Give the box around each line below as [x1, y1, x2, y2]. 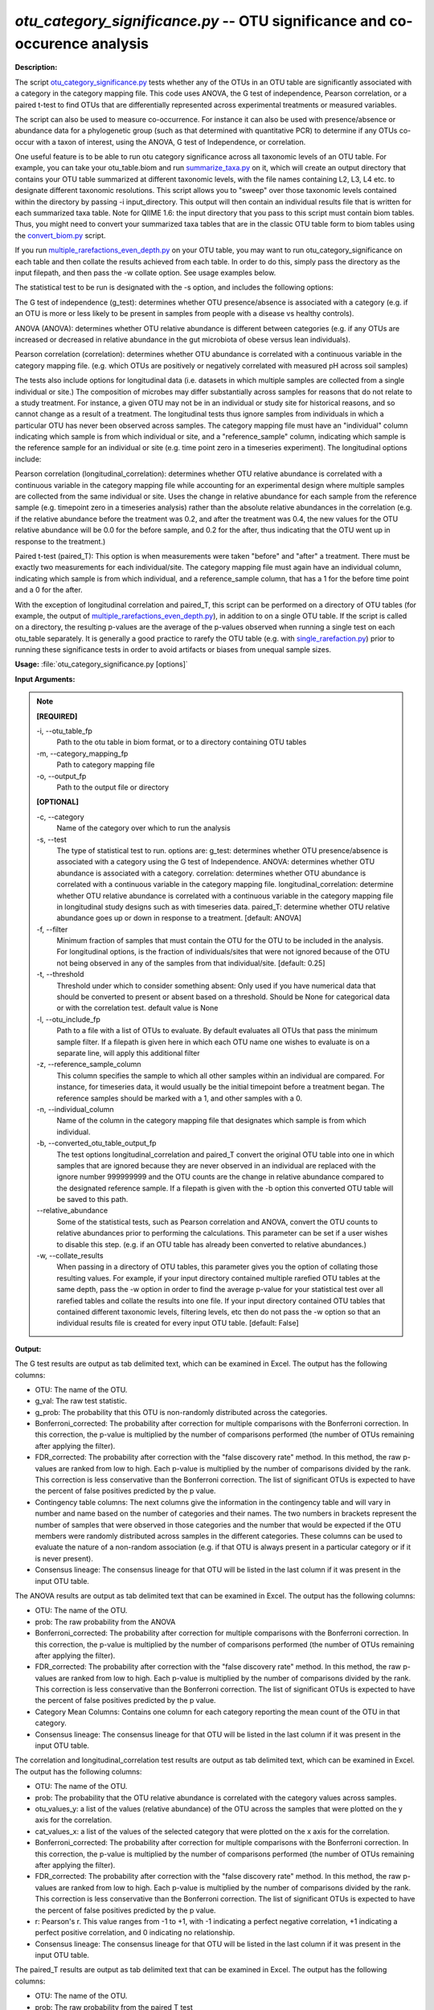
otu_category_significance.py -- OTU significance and [14, 12, 387, 30]
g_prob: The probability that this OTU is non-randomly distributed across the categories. [35, 1407, 328, 1417]
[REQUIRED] [36, 712, 78, 721]
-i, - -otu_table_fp [36, 726, 92, 736]
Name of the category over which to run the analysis [56, 823, 231, 833]
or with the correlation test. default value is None [56, 1003, 219, 1013]
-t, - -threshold [36, 970, 84, 979]
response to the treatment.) [14, 536, 106, 546]
